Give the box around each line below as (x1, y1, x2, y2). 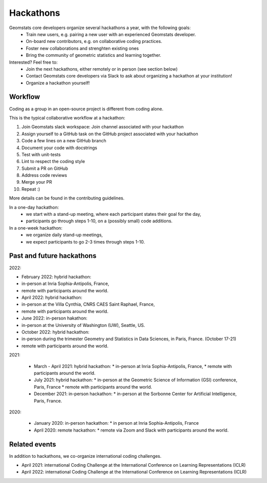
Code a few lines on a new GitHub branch (21, 138, 106, 144)
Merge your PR (21, 179, 52, 185)
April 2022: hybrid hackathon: (21, 294, 83, 301)
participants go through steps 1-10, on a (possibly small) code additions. (26, 218, 173, 224)
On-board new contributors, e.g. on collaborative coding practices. (26, 39, 163, 44)
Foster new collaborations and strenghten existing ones (26, 45, 139, 51)
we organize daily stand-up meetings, (26, 232, 103, 238)
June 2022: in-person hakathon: (21, 315, 88, 321)
